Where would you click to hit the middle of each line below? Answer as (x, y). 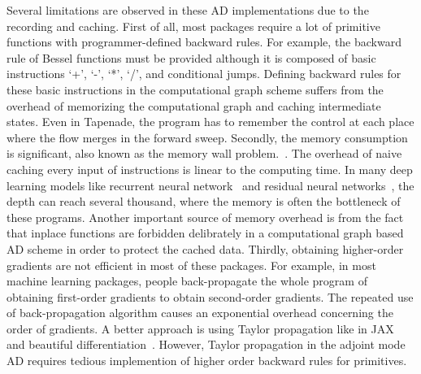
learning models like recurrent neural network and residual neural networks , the (210, 185)
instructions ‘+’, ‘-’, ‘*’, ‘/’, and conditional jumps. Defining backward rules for (204, 74)
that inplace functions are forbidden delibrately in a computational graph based (205, 233)
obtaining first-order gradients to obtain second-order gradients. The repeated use (210, 296)
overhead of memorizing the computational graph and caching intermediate (194, 105)
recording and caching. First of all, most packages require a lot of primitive (193, 26)
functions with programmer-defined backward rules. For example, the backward (204, 42)
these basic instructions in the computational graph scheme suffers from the (195, 89)
